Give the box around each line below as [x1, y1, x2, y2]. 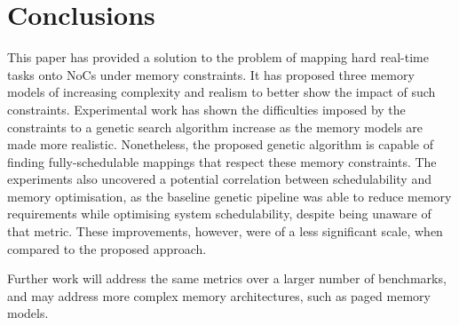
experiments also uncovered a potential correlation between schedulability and [7, 170, 431, 188]
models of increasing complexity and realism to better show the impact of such [7, 83, 436, 101]
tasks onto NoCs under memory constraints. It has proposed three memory [7, 65, 415, 83]
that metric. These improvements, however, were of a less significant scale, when [7, 222, 443, 241]
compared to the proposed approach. [7, 239, 207, 258]
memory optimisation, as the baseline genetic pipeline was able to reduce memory [7, 186, 452, 205]
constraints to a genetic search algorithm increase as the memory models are [7, 117, 423, 136]
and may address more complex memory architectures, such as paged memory [7, 286, 431, 305]
